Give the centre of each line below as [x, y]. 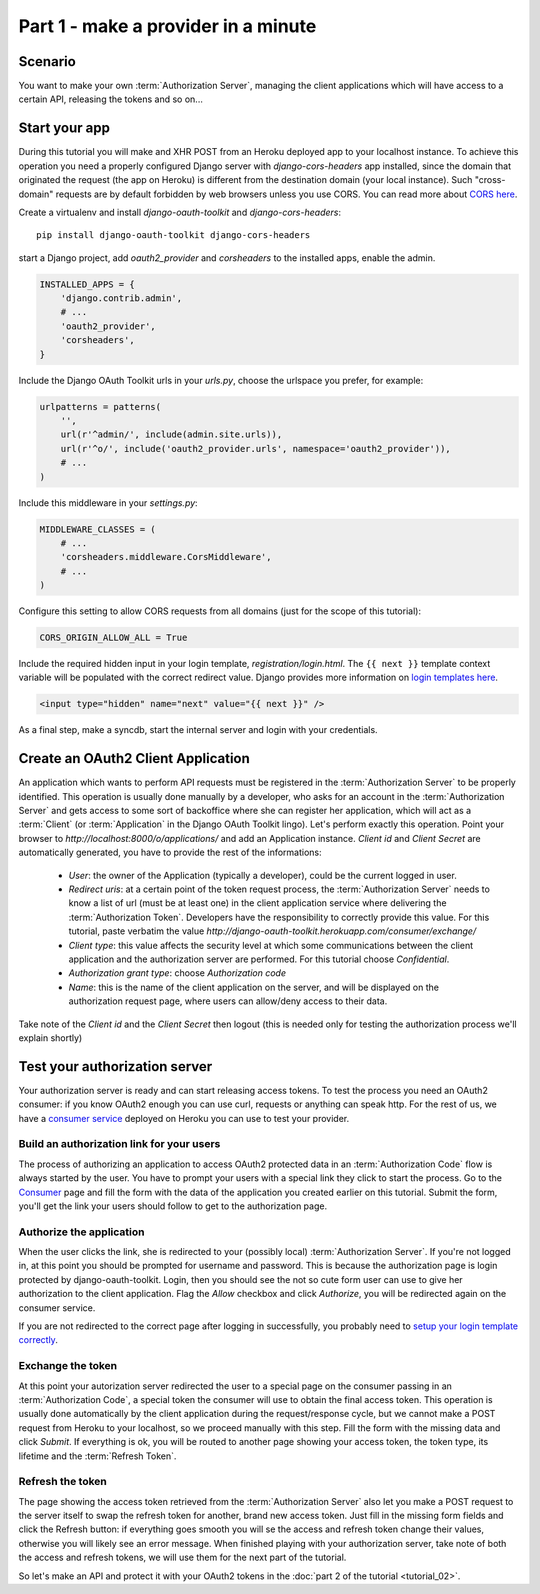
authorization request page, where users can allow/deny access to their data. [228, 1001]
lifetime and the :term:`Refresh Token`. [97, 1456]
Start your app [64, 128]
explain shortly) [50, 1037]
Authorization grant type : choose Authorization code [177, 973]
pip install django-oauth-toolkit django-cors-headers [173, 235]
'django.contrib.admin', [121, 298]
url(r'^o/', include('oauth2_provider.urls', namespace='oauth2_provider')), [256, 448]
